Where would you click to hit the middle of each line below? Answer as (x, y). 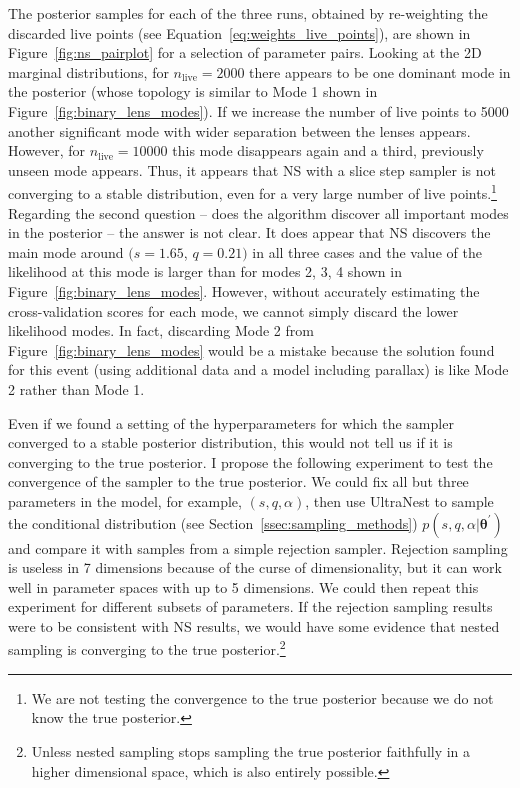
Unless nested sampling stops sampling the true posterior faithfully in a (251, 750)
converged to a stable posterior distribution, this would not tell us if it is (230, 442)
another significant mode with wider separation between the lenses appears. (239, 130)
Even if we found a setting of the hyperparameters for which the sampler (231, 422)
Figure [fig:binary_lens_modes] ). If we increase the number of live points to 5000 (258, 110)
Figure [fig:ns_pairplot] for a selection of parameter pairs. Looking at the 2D (245, 52)
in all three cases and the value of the (367, 251)
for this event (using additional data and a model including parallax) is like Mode (258, 369)
